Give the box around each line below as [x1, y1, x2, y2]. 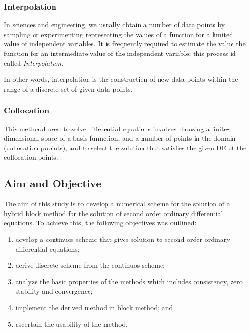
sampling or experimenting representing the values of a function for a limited [4, 29, 233, 39]
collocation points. [4, 152, 58, 162]
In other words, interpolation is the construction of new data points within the [4, 74, 238, 84]
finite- [212, 123, 230, 133]
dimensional [4, 133, 39, 143]
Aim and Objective [4, 176, 102, 191]
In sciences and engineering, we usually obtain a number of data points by [4, 19, 225, 30]
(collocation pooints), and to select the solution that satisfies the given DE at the [4, 142, 247, 152]
